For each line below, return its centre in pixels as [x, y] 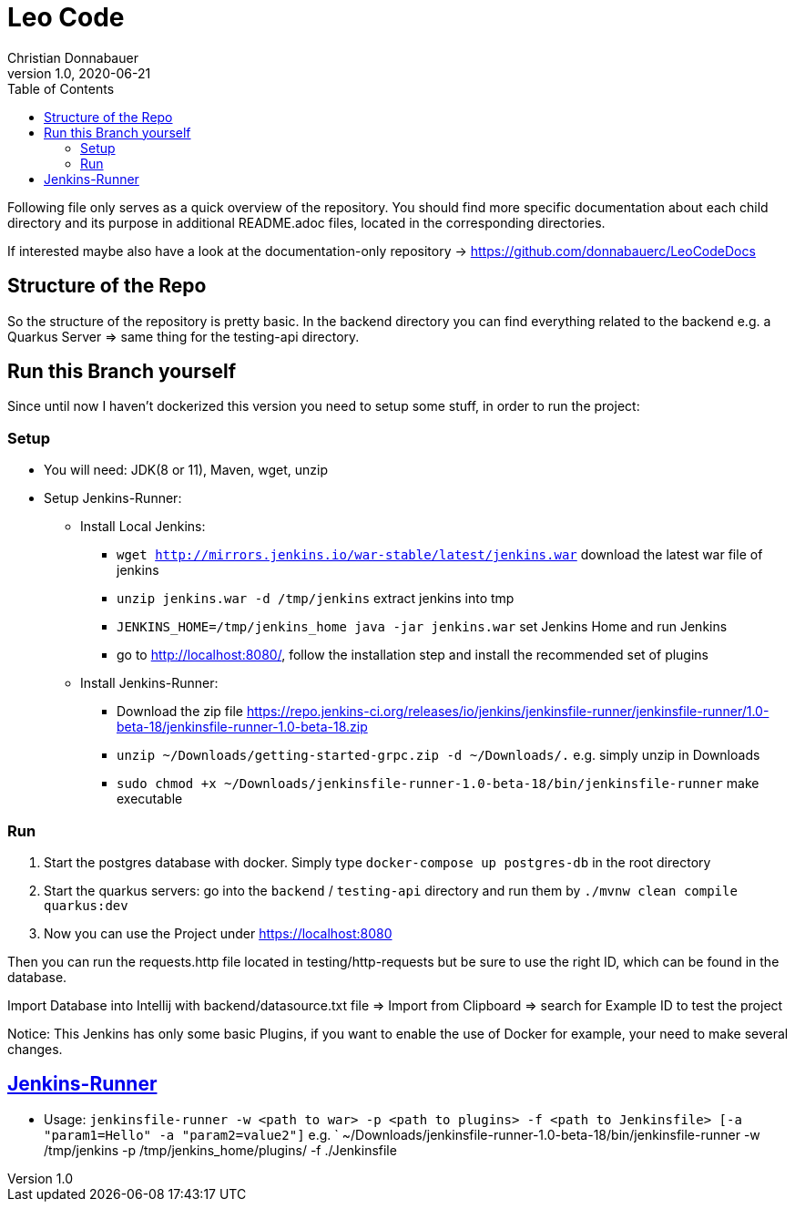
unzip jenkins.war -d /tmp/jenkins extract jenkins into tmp [316, 599]
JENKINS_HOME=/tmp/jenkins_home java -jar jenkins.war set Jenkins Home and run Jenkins [422, 627]
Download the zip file [180, 712]
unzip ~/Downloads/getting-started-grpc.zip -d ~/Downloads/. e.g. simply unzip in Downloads [438, 755]
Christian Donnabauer [73, 57]
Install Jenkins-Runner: [149, 683]
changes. [35, 1049]
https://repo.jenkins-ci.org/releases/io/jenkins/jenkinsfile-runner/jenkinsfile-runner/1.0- [508, 712]
